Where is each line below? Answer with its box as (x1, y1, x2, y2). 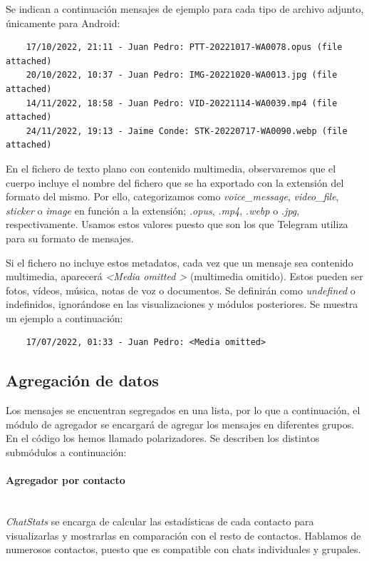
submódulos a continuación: (6, 445, 127, 460)
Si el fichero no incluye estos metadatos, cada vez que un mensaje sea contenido (6, 254, 353, 269)
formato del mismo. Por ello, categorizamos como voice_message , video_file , (6, 189, 339, 204)
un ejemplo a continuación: (6, 310, 123, 325)
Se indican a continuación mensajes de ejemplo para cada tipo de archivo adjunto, (6, 1, 364, 16)
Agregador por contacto (6, 473, 125, 488)
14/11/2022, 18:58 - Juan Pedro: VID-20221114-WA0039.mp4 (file (26, 98, 338, 108)
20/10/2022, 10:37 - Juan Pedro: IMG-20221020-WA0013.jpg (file (26, 70, 338, 81)
